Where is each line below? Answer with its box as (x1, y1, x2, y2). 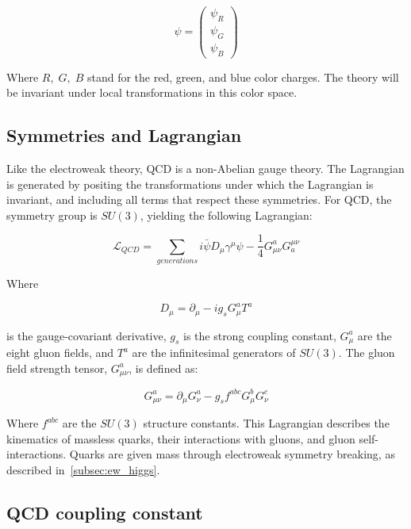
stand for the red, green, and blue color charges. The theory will (86, 68, 399, 85)
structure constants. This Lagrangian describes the (143, 415, 390, 431)
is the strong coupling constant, (182, 327, 336, 343)
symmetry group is (6, 206, 98, 223)
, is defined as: (129, 359, 198, 376)
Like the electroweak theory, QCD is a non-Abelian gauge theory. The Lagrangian (6, 159, 405, 176)
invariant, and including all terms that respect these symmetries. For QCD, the (6, 191, 392, 208)
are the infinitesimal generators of (132, 344, 296, 361)
